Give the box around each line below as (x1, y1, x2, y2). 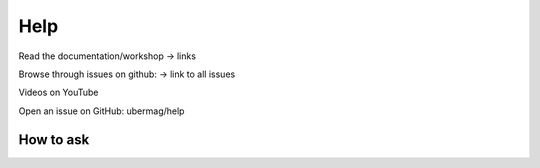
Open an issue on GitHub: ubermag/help (18, 105, 185, 117)
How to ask (18, 131, 90, 148)
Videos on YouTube (18, 86, 99, 99)
